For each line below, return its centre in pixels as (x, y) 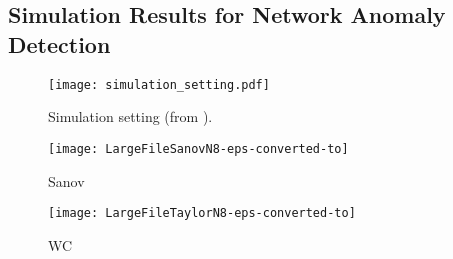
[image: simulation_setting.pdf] (159, 84)
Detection (59, 43)
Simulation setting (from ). (130, 116)
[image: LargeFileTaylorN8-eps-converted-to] (202, 213)
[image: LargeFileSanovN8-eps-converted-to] (198, 148)
